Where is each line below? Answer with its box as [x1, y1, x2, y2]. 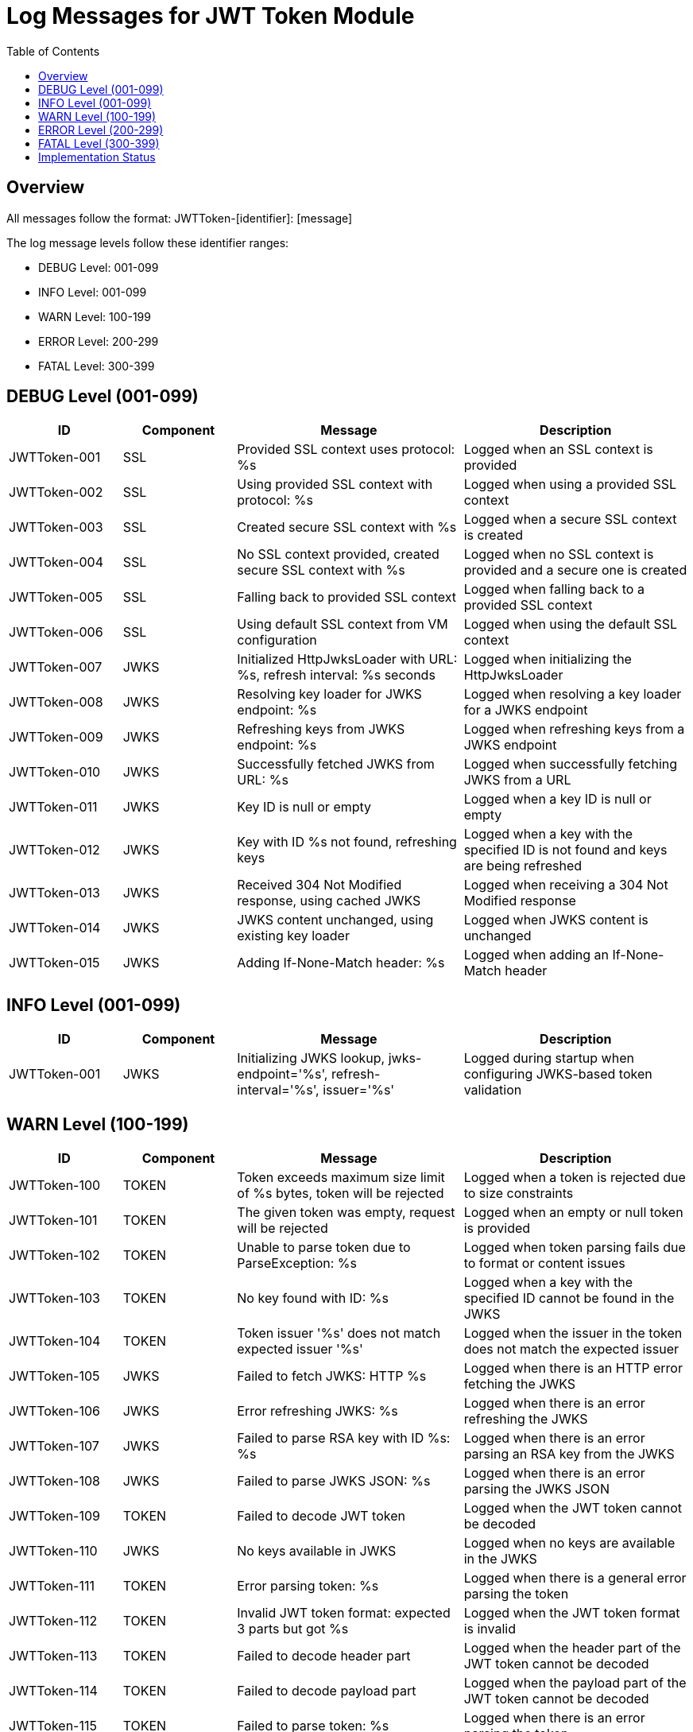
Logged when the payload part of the [463, 1675, 687, 1691]
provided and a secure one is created [463, 562, 687, 579]
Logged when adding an [463, 947, 610, 963]
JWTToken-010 [9, 764, 101, 781]
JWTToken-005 [9, 589, 103, 606]
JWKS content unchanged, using [237, 912, 434, 928]
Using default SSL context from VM [237, 616, 448, 633]
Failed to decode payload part [237, 1683, 416, 1699]
